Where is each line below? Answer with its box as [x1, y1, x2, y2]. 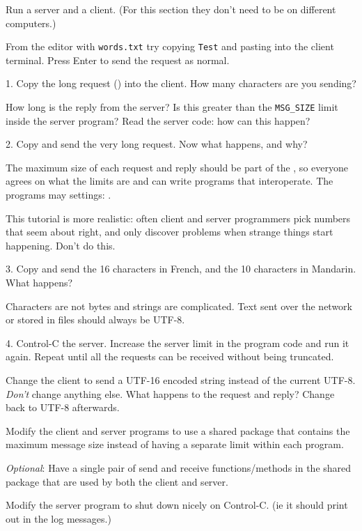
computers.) [6, 15, 56, 30]
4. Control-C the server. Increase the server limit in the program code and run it [6, 335, 349, 350]
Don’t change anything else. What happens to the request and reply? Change [6, 386, 335, 401]
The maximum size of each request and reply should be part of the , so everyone [6, 160, 348, 174]
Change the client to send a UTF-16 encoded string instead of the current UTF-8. [6, 373, 356, 387]
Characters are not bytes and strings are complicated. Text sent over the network [6, 298, 352, 313]
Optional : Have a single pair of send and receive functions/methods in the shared [6, 460, 352, 475]
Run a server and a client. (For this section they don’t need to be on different [6, 2, 336, 16]
